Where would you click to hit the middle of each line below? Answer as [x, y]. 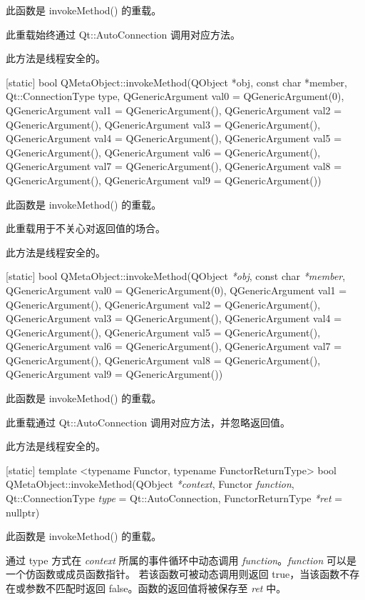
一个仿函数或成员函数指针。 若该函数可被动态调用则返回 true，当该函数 [173, 574]
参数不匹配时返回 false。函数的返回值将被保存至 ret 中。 [156, 588]
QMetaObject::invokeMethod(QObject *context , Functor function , [150, 484]
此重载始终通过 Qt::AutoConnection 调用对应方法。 [123, 34]
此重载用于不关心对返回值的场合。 [86, 228]
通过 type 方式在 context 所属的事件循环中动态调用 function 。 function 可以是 [181, 560]
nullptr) [23, 512]
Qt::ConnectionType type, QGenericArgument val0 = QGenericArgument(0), [175, 96]
